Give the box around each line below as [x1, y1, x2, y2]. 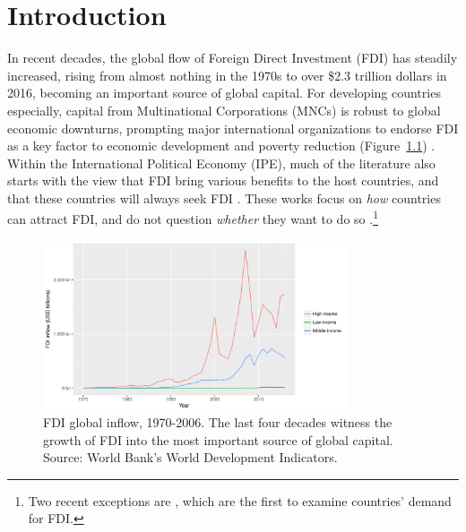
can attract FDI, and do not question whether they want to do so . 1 [7, 207, 378, 228]
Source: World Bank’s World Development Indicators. [43, 448, 338, 467]
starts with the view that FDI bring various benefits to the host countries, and [7, 171, 439, 190]
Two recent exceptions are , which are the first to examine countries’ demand [28, 491, 452, 510]
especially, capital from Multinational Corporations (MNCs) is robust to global [7, 100, 441, 119]
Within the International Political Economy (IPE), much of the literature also [7, 153, 436, 172]
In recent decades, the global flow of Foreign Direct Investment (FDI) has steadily [7, 48, 458, 67]
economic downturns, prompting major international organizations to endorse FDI [7, 118, 459, 137]
